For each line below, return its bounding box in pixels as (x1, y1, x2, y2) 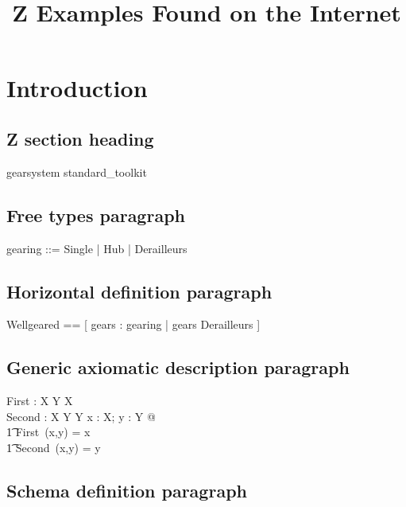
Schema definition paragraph (6, 478, 247, 502)
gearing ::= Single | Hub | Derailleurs (6, 240, 188, 256)
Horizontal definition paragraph (6, 279, 273, 303)
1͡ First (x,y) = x (6, 423, 91, 440)
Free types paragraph (6, 202, 185, 227)
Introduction (6, 72, 148, 104)
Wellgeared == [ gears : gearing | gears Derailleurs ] (6, 316, 261, 333)
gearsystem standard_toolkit (6, 163, 147, 180)
